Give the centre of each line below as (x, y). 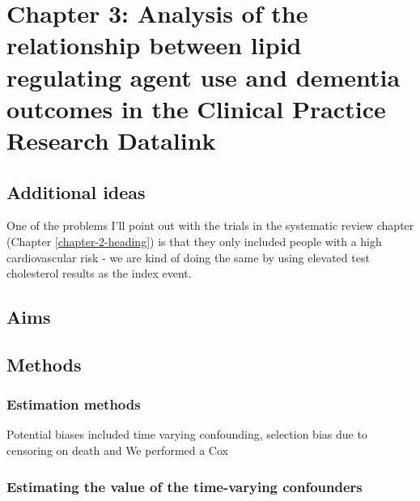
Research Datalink (111, 140)
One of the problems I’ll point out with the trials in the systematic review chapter (210, 225)
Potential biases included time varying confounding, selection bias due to (187, 434)
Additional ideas (76, 191)
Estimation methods (74, 404)
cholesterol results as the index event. (99, 273)
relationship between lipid (154, 45)
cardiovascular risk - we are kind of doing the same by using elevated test (188, 257)
